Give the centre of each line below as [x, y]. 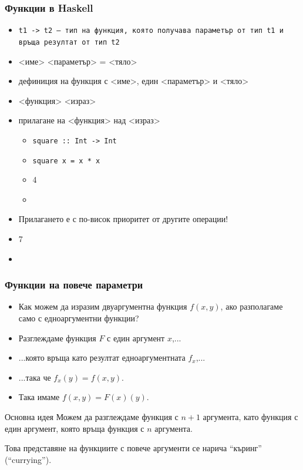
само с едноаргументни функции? [79, 318]
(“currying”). [28, 459]
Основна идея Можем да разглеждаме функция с [92, 416]
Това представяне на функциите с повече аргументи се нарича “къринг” [133, 448]
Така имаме [39, 397]
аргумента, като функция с [250, 416]
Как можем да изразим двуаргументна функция [103, 306]
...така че [35, 377]
